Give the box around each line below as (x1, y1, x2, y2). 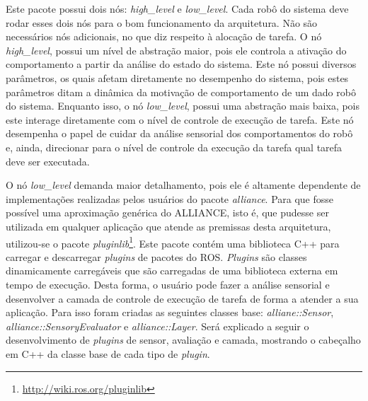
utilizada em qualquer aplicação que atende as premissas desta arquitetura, (6, 219, 331, 233)
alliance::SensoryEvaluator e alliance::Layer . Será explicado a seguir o (6, 318, 309, 333)
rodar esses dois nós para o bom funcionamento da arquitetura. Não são (6, 15, 318, 30)
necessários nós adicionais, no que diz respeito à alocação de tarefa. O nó (6, 29, 322, 44)
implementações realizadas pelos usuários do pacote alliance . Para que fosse (6, 191, 334, 206)
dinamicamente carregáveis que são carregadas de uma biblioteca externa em (6, 263, 338, 278)
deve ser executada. (6, 153, 90, 168)
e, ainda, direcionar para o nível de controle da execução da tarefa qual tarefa (6, 139, 343, 154)
